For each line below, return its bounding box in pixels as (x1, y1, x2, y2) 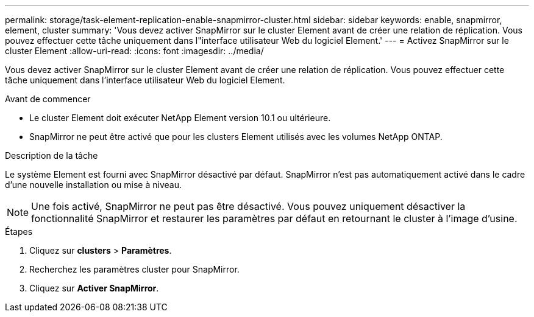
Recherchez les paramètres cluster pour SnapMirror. (29, 264, 240, 274)
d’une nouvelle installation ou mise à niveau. (5, 179, 182, 190)
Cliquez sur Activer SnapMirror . (29, 283, 159, 293)
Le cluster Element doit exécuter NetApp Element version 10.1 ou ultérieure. (29, 113, 331, 123)
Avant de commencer (5, 94, 91, 104)
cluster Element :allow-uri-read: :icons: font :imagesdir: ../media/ (5, 46, 264, 56)
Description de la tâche (5, 150, 98, 161)
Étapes (5, 226, 33, 237)
